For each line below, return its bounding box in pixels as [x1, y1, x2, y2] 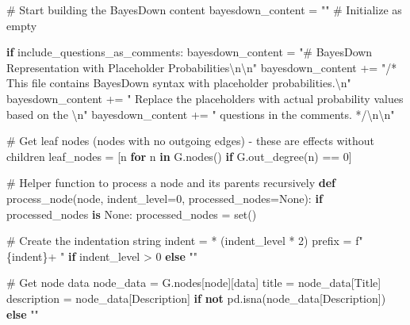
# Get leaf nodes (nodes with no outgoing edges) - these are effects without [6, 132, 375, 149]
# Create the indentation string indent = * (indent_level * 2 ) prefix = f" [6, 232, 363, 249]
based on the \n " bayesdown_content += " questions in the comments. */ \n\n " [6, 105, 395, 122]
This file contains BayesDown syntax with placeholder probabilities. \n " [6, 75, 351, 91]
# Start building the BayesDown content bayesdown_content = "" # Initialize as [6, 2, 402, 17]
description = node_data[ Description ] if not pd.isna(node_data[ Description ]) [6, 289, 386, 306]
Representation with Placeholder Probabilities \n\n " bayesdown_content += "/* [6, 59, 397, 75]
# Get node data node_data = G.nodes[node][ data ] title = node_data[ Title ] [6, 274, 381, 291]
